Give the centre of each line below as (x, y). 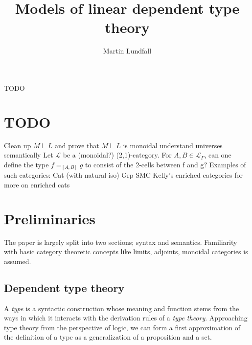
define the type (26, 164)
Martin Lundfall (127, 51)
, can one (218, 155)
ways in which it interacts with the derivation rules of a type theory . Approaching (126, 318)
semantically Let (29, 155)
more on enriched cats (37, 184)
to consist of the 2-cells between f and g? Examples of (165, 164)
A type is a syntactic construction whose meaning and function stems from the (122, 308)
